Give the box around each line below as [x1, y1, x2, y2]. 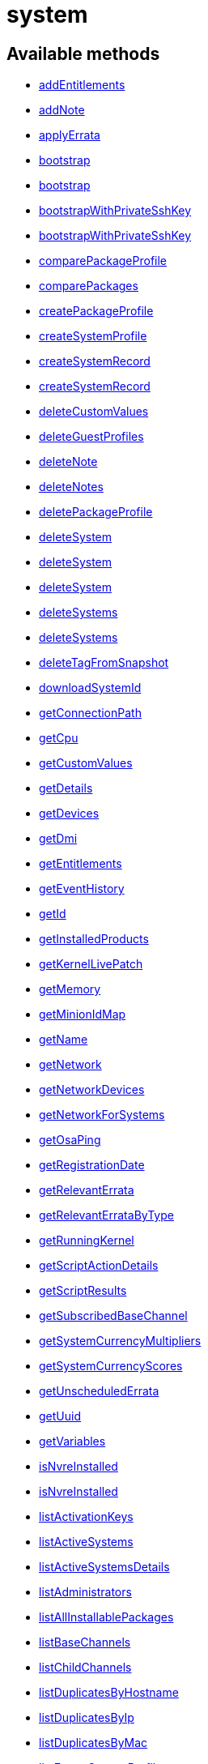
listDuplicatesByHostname [39, 1685, 179, 1700]
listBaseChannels [39, 1635, 131, 1650]
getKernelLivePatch [39, 957, 143, 972]
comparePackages [39, 279, 138, 293]
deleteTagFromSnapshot [39, 656, 169, 670]
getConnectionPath [39, 706, 142, 720]
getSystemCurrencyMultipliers [39, 1334, 202, 1348]
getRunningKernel [39, 1233, 134, 1248]
